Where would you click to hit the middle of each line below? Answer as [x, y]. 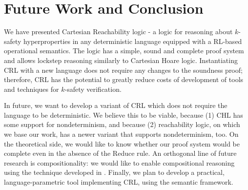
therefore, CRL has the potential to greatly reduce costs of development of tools [124, 79]
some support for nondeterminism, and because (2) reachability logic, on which [122, 124]
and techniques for [31, 89]
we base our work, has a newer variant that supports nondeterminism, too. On [121, 134]
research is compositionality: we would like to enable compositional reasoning [119, 162]
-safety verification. [93, 89]
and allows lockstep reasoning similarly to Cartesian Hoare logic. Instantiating [121, 60]
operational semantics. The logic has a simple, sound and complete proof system [124, 51]
